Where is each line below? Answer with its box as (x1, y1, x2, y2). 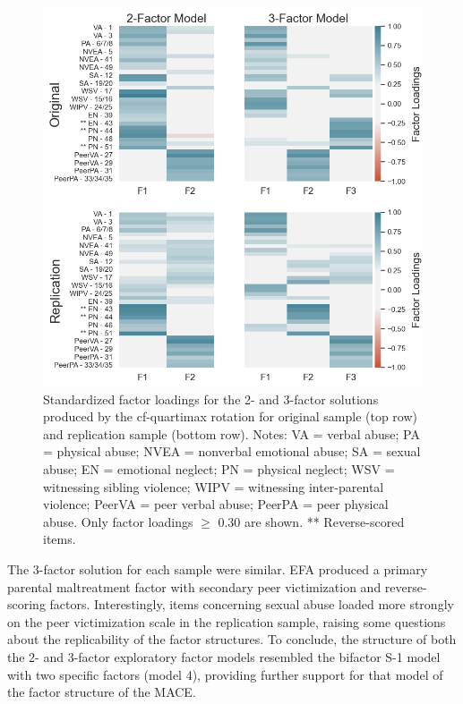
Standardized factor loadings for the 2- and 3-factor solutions (43, 389, 379, 408)
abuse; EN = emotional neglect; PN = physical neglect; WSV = (43, 459, 395, 478)
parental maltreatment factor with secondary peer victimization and (7, 577, 382, 596)
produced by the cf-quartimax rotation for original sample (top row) (43, 407, 418, 426)
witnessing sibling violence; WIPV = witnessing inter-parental (43, 477, 384, 496)
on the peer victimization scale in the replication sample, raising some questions (7, 612, 446, 631)
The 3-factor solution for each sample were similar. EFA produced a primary (7, 559, 428, 578)
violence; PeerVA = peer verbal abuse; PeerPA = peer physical (43, 495, 389, 513)
